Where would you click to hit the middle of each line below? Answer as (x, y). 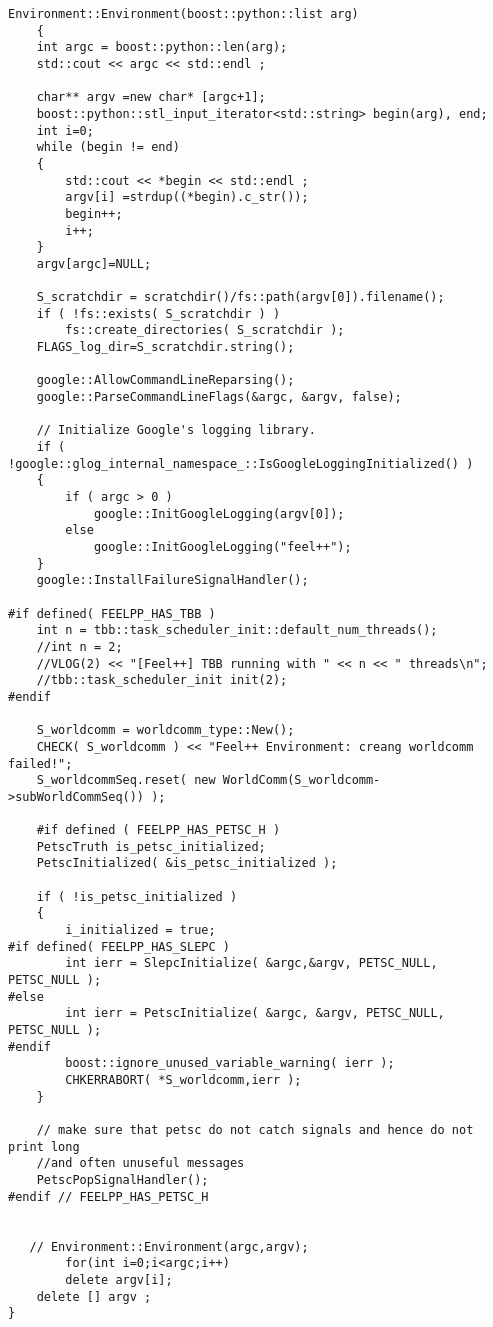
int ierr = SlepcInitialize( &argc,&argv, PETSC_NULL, (251, 963)
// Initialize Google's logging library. (176, 430)
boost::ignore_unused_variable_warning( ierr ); (230, 1063)
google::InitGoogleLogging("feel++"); (222, 547)
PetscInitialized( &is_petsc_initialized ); (187, 863)
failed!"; (40, 763)
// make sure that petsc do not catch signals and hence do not (255, 1129)
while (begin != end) (108, 147)
